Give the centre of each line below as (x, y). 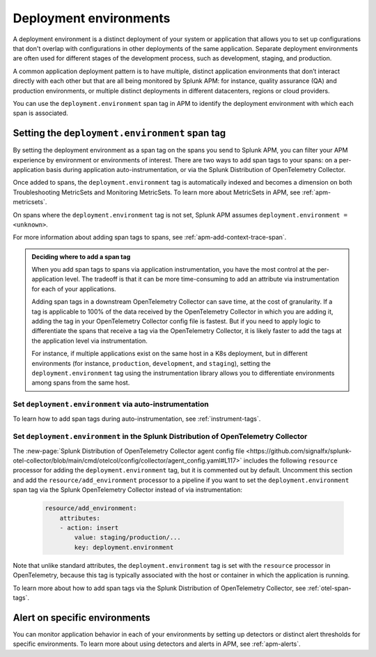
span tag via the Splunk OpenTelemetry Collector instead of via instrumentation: (128, 490)
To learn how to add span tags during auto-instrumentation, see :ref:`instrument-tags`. (137, 419)
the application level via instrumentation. (89, 341)
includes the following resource (290, 461)
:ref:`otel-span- (329, 588)
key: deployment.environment (124, 547)
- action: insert (89, 528)
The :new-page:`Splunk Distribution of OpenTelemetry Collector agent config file (129, 451)
